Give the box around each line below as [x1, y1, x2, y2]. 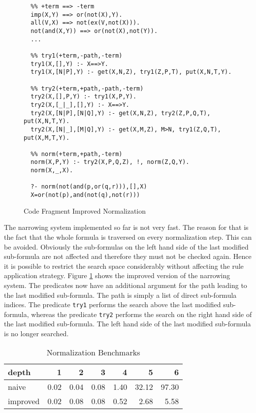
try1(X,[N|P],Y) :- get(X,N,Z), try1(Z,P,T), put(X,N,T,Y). [31, 68, 232, 76]
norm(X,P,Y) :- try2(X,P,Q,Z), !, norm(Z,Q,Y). [31, 159, 190, 166]
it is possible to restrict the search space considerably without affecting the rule [4, 260, 244, 271]
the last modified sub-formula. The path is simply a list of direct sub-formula [4, 289, 237, 300]
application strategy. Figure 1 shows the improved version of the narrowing [4, 270, 230, 281]
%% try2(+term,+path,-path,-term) [31, 85, 144, 92]
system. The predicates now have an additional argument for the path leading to [4, 280, 247, 290]
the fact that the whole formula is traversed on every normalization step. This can [4, 231, 252, 242]
